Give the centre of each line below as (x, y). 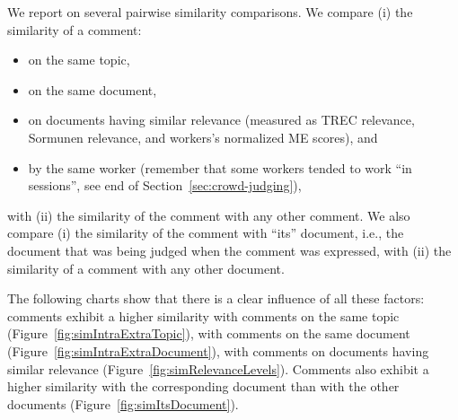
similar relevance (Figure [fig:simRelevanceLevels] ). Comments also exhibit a (218, 368)
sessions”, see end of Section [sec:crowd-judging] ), (165, 185)
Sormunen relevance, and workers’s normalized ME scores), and (203, 137)
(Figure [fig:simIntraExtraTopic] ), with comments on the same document (209, 333)
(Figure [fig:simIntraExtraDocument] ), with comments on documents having (218, 350)
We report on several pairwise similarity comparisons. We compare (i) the (210, 12)
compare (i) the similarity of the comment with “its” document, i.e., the (206, 233)
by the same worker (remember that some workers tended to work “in (220, 167)
